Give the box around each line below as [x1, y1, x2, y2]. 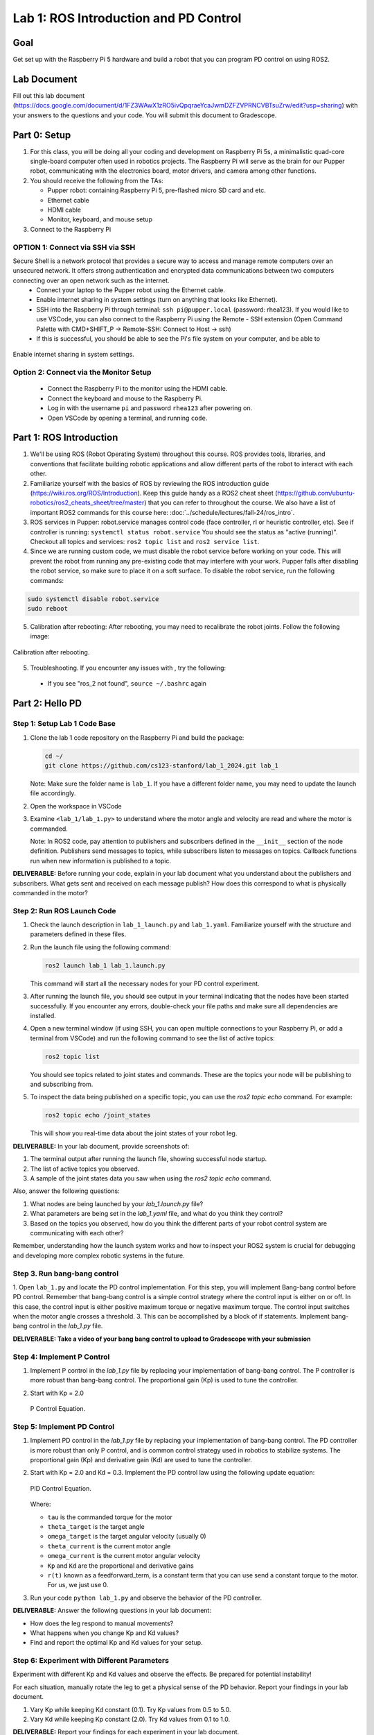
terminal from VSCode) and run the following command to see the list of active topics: [30, 1034, 275, 1042]
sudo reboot [27, 604, 69, 612]
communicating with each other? [30, 1228, 124, 1237]
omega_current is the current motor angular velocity [47, 1552, 201, 1560]
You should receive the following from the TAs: [30, 176, 164, 185]
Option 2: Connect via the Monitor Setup [12, 368, 152, 378]
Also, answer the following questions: [12, 1187, 121, 1195]
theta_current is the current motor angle [47, 1541, 171, 1550]
